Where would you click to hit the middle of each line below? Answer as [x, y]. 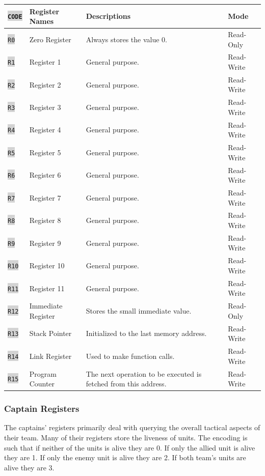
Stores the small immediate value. [139, 310]
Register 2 [45, 84]
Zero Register [50, 39]
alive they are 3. [29, 467]
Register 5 [45, 152]
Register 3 [45, 107]
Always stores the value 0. [127, 39]
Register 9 [45, 243]
